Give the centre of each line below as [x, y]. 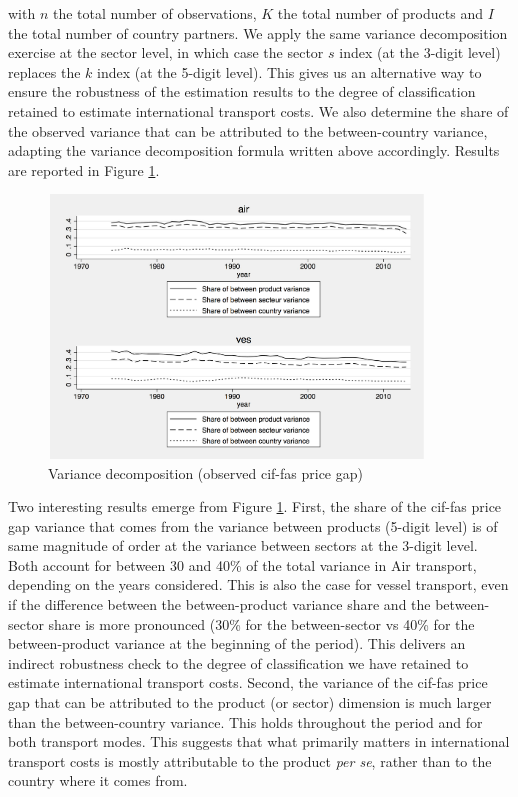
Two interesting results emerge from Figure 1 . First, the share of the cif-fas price [255, 506]
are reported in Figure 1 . [84, 169]
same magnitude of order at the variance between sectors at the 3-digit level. [243, 545]
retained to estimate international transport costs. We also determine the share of [258, 110]
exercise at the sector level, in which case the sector [166, 52]
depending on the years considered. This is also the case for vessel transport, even [258, 584]
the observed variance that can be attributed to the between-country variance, [248, 130]
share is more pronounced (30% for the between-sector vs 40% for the [261, 623]
